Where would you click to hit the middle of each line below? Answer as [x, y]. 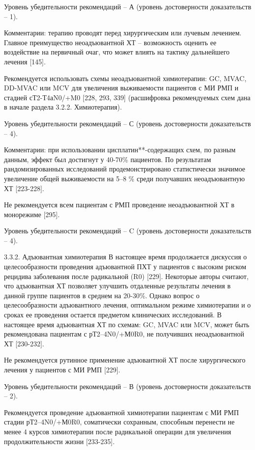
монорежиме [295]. [32, 214]
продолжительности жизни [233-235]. [59, 441]
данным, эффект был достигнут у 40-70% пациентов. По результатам [108, 159]
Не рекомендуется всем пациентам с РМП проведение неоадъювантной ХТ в [119, 205]
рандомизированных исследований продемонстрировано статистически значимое [125, 169]
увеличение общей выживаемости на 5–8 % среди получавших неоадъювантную [125, 178]
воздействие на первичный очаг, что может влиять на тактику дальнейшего [117, 52]
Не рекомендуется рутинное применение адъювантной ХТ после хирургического [125, 360]
